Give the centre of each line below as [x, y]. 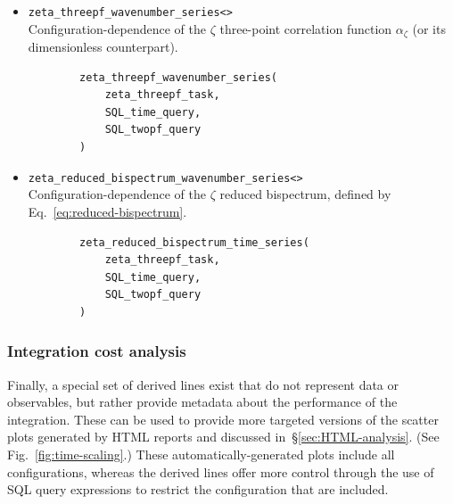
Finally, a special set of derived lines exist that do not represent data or [203, 384]
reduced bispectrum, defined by [305, 194]
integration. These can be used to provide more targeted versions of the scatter [223, 419]
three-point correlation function [306, 28]
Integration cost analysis [97, 351]
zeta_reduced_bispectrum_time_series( [194, 242]
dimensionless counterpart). [103, 47]
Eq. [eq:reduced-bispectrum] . [107, 211]
